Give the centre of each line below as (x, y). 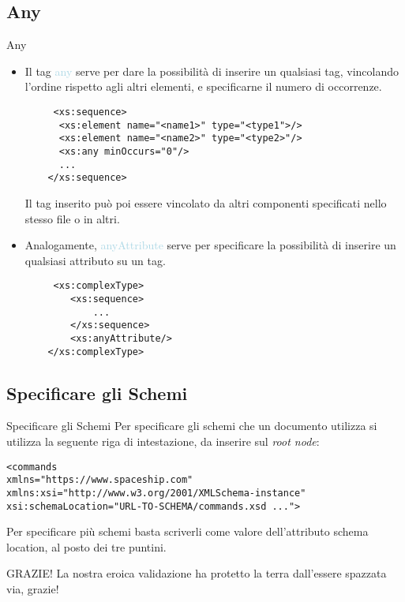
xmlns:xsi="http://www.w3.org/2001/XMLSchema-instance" (156, 493)
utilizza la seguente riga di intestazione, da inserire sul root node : (163, 441)
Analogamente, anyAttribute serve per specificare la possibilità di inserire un (210, 245)
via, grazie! (33, 589)
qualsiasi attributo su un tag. (95, 260)
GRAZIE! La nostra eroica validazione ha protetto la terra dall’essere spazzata (197, 573)
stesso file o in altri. (72, 218)
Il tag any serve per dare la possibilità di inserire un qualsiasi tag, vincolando (212, 71)
